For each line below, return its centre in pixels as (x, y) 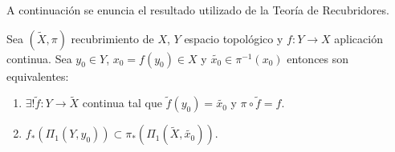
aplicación (358, 38)
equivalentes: (38, 76)
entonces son (318, 58)
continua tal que (122, 103)
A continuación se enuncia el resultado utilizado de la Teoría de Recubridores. (198, 10)
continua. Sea (39, 58)
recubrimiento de (112, 38)
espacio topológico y (234, 38)
